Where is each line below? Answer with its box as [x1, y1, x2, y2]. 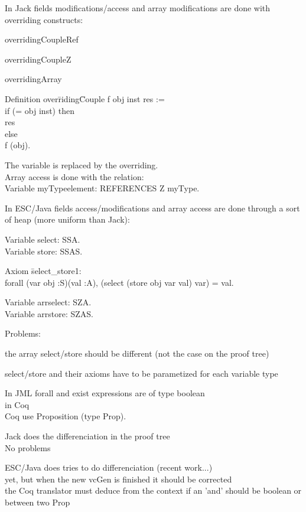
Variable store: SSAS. [5, 244, 83, 257]
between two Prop [5, 496, 70, 508]
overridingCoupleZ [5, 53, 71, 65]
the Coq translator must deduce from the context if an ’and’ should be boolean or [5, 484, 302, 497]
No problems [5, 441, 51, 454]
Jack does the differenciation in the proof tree [5, 430, 170, 442]
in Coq [5, 398, 30, 410]
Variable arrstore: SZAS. [5, 307, 93, 319]
